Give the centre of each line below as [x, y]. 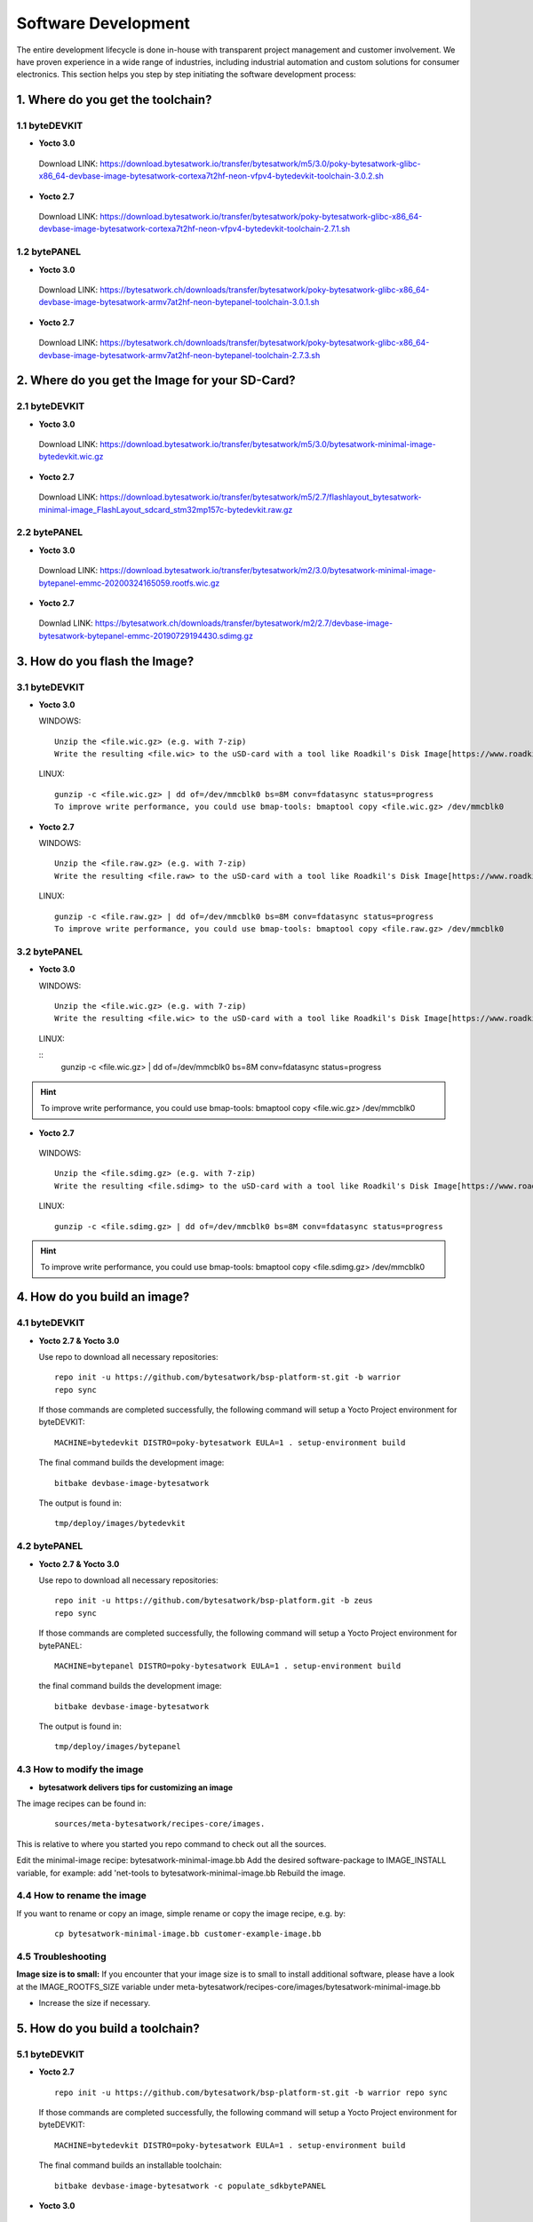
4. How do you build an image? [103, 1297]
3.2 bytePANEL [50, 951]
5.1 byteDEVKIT [50, 2054]
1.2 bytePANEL [49, 252]
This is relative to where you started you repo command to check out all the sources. [171, 1843]
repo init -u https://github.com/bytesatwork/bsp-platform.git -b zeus [214, 1601]
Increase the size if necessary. [95, 2003]
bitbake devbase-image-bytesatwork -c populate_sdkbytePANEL [190, 2186]
